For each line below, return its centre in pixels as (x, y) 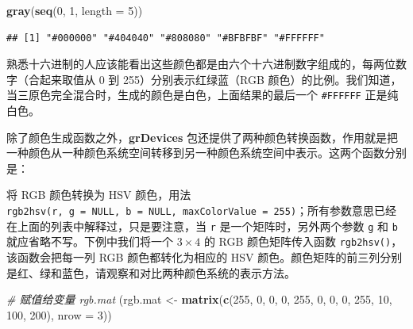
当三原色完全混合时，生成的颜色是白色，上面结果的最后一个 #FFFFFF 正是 (197, 95)
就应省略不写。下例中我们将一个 (90, 241)
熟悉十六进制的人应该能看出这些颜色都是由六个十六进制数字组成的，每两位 (201, 64)
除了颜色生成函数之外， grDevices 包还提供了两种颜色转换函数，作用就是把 (202, 137)
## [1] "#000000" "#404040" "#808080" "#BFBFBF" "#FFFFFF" (166, 38)
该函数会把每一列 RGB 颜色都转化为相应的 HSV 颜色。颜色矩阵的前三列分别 (205, 256)
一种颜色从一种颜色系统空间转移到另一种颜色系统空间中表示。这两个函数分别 (206, 153)
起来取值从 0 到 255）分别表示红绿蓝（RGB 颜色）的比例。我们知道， (220, 79)
